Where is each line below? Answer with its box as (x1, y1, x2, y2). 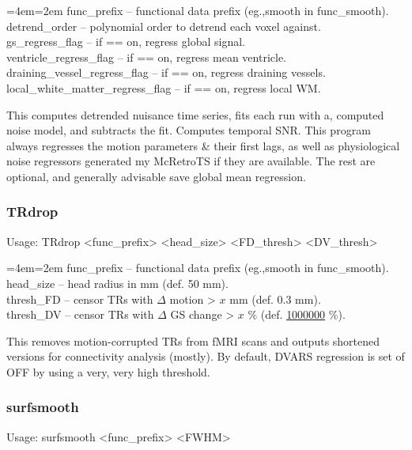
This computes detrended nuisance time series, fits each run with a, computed (6, 106, 384, 123)
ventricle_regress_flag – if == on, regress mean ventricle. (6, 48, 287, 65)
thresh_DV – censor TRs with (6, 306, 154, 323)
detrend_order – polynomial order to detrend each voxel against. (6, 17, 321, 34)
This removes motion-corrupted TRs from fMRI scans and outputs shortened (6, 332, 380, 349)
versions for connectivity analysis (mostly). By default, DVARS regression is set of (6, 348, 405, 365)
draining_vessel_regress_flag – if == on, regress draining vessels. (6, 64, 326, 81)
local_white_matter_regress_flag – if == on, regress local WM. (6, 79, 321, 96)
